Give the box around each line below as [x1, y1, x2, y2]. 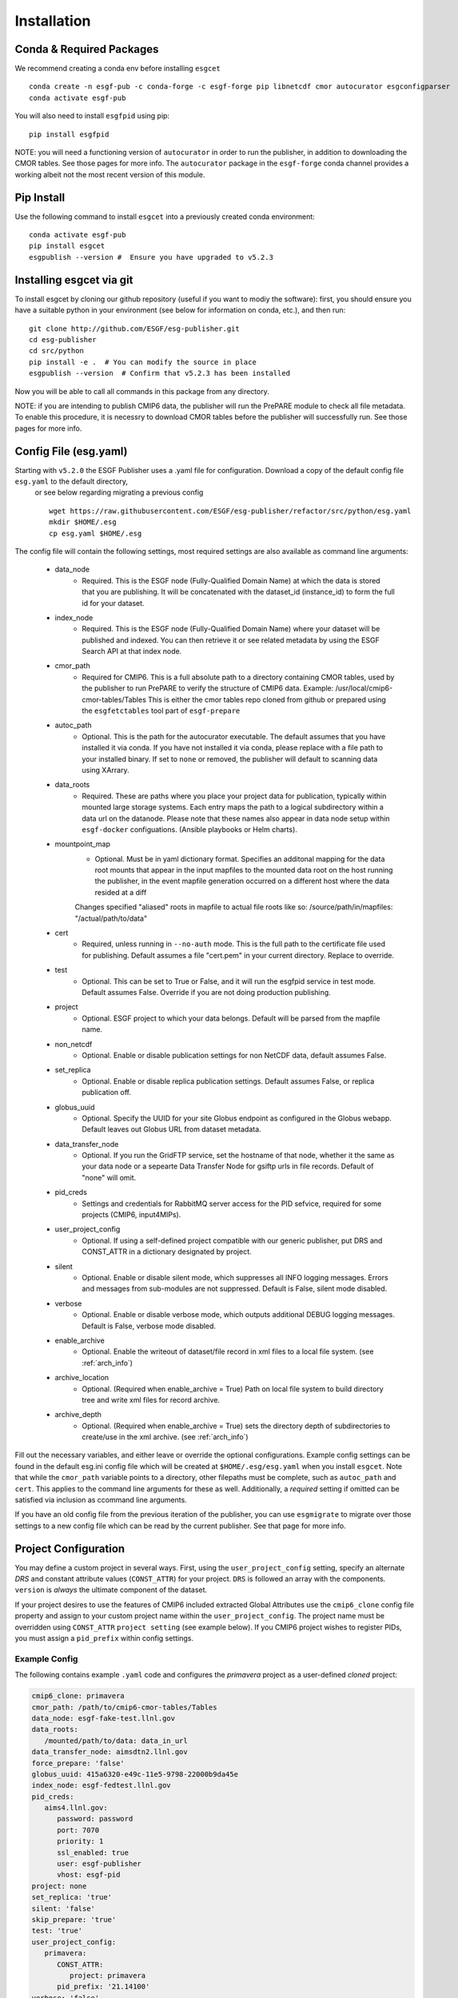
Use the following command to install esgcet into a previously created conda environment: [14, 212, 315, 221]
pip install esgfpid [29, 129, 110, 139]
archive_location [54, 1373, 110, 1383]
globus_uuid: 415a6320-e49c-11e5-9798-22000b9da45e [31, 1769, 239, 1778]
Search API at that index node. [82, 647, 182, 656]
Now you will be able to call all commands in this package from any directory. [14, 386, 269, 396]
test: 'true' [31, 1926, 83, 1936]
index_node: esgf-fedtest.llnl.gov [31, 1781, 171, 1790]
